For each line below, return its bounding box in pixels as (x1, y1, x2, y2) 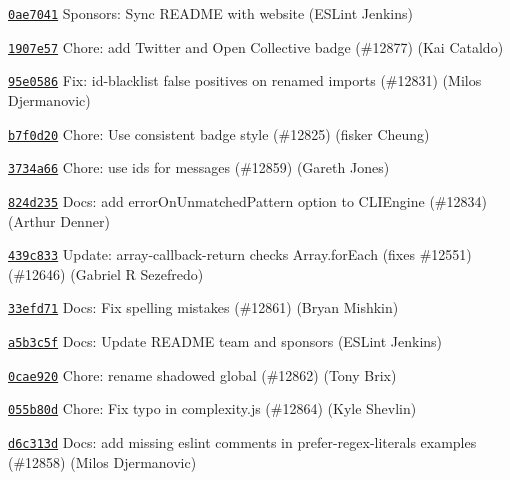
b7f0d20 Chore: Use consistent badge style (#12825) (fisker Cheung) (8, 123, 430, 144)
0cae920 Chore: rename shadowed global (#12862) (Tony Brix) (8, 364, 397, 385)
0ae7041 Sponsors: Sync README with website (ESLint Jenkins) (8, 3, 413, 23)
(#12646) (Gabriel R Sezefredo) (8, 263, 204, 284)
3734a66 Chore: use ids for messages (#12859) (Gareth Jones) (8, 157, 390, 178)
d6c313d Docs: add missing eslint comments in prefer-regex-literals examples (8, 432, 477, 452)
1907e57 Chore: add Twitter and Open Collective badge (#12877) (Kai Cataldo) (8, 36, 504, 57)
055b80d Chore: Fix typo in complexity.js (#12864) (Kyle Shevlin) (8, 398, 417, 419)
